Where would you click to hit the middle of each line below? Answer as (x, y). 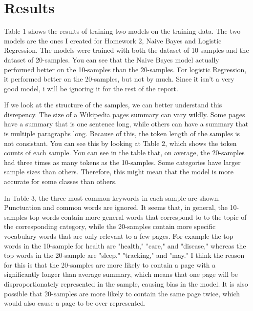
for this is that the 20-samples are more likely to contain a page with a (110, 264)
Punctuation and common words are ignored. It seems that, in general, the (116, 207)
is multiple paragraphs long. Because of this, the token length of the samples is (122, 134)
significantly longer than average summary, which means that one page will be (121, 274)
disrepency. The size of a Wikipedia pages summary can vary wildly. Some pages (125, 114)
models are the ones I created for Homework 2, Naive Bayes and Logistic (113, 40)
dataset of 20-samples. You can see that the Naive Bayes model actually (112, 59)
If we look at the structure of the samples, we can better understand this (113, 105)
